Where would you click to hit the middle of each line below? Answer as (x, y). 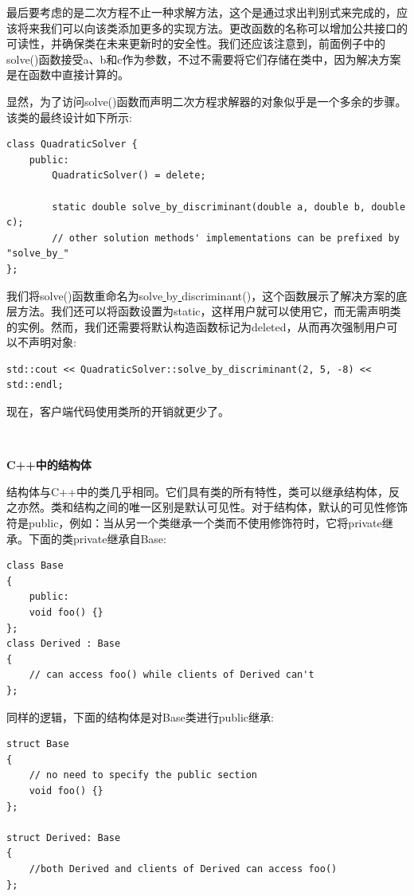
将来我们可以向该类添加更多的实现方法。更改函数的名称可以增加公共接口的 (212, 27)
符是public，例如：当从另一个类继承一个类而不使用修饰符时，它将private (194, 523)
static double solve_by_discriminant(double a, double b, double (229, 207)
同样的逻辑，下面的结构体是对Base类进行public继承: (140, 716)
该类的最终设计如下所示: (69, 117)
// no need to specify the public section (143, 775)
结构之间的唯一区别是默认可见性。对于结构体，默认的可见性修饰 (240, 507)
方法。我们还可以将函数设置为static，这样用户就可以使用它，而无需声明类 (209, 311)
